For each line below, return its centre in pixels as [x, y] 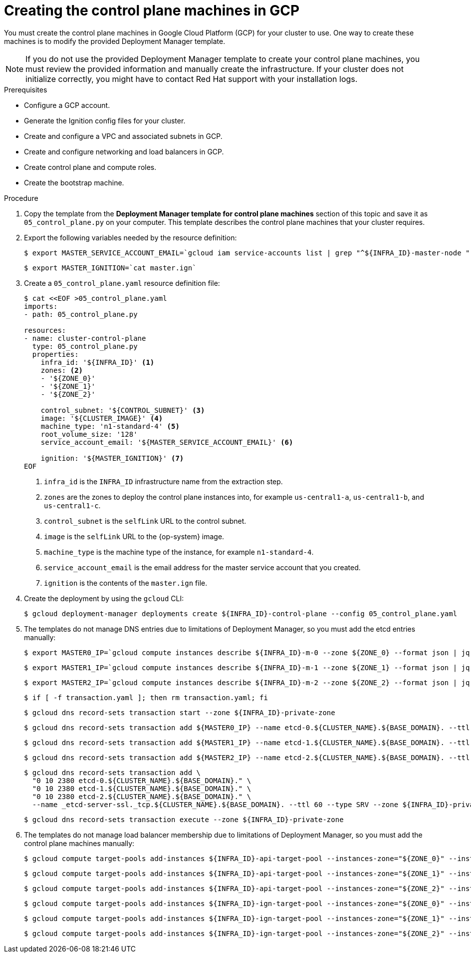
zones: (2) [62, 370]
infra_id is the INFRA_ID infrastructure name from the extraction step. [163, 481]
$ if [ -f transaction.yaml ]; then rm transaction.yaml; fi [146, 697]
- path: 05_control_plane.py [81, 314]
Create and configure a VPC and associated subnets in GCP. [123, 136]
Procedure [21, 198]
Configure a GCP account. [67, 105]
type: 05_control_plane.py [85, 346]
